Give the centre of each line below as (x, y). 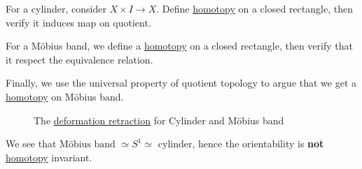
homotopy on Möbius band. (65, 96)
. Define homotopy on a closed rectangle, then (255, 8)
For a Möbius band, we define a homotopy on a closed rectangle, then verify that (179, 46)
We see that (31, 144)
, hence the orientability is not (258, 144)
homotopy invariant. (49, 157)
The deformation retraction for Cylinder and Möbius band (159, 120)
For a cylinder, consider (56, 8)
